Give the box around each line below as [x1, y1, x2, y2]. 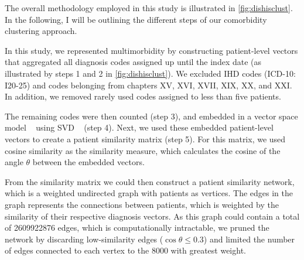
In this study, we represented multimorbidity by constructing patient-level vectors [5, 44, 298, 56]
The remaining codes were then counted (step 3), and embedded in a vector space [5, 110, 298, 122]
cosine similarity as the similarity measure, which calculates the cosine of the [5, 144, 281, 156]
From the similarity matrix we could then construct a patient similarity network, [5, 175, 295, 187]
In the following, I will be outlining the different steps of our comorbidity [5, 13, 267, 25]
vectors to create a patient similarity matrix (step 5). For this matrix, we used [5, 132, 286, 145]
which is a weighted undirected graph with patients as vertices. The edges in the [5, 187, 293, 199]
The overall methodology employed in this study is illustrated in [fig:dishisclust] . [5, 2, 293, 13]
